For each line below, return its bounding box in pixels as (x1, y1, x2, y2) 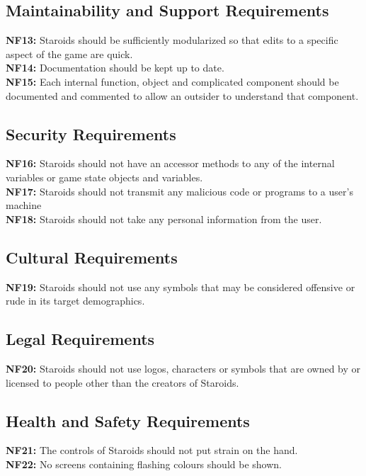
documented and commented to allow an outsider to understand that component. (6, 88, 359, 103)
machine (6, 198, 42, 212)
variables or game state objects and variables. (6, 169, 203, 184)
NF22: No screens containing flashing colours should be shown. (6, 456, 282, 471)
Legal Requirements (6, 328, 155, 350)
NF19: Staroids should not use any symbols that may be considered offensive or (6, 279, 355, 294)
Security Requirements (6, 123, 176, 144)
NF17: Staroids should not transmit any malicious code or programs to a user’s (6, 183, 353, 198)
